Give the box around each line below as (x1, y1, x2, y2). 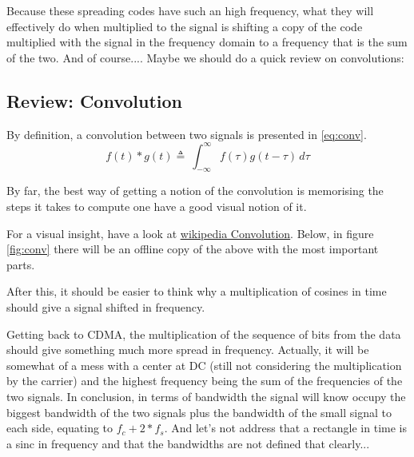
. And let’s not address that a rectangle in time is (164, 419, 407, 436)
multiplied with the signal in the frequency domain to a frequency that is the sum (6, 34, 408, 50)
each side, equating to (6, 419, 113, 436)
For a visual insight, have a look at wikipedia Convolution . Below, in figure (6, 225, 374, 241)
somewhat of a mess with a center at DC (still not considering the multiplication (6, 356, 402, 373)
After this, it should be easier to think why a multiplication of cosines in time (6, 283, 387, 300)
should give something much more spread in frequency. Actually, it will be (6, 341, 369, 358)
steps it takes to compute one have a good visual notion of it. (6, 198, 307, 215)
